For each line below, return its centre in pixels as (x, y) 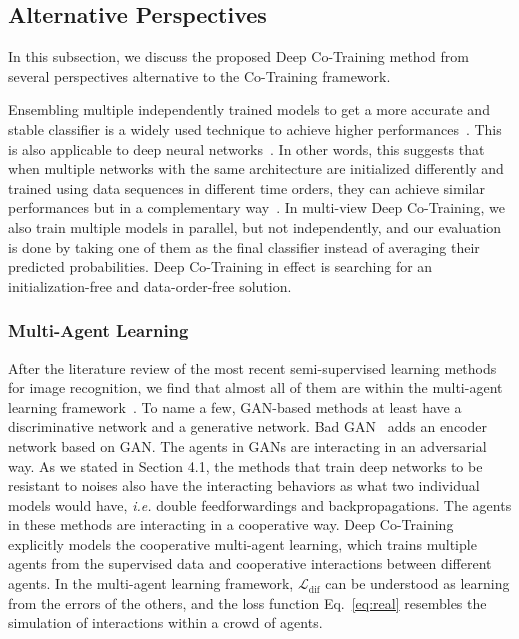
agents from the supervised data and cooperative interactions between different (250, 563)
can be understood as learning (417, 583)
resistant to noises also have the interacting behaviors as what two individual (244, 485)
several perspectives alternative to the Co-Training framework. (199, 75)
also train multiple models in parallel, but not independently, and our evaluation (255, 226)
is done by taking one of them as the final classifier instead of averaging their (244, 246)
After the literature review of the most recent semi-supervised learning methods (252, 367)
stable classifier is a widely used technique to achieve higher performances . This (255, 128)
